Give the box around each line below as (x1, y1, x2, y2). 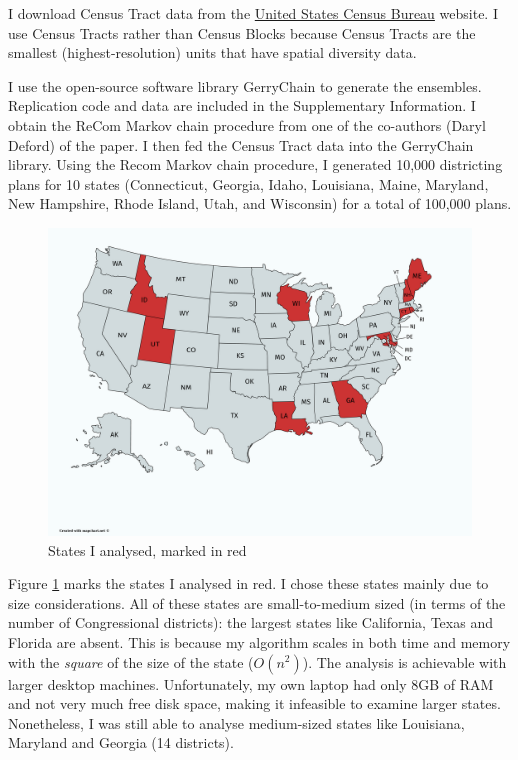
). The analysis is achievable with (302, 651, 507, 672)
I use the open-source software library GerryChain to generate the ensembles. (8, 75, 482, 96)
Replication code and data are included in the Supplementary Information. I (8, 95, 476, 116)
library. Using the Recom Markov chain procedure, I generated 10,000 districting (8, 154, 503, 175)
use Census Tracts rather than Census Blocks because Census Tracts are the (8, 22, 476, 43)
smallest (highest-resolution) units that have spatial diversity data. (8, 42, 417, 63)
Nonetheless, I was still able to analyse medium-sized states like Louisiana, (8, 712, 465, 733)
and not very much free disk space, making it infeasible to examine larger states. (8, 693, 501, 714)
